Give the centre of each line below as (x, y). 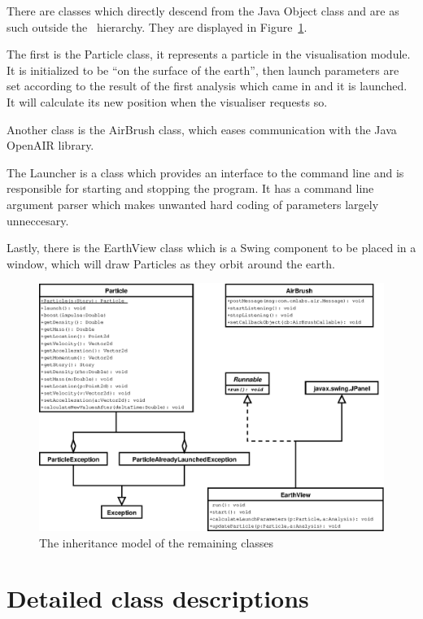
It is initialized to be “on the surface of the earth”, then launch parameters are (203, 70)
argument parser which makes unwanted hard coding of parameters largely (193, 204)
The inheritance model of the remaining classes (157, 542)
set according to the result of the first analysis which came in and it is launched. (207, 86)
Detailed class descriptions (158, 598)
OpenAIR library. (50, 145)
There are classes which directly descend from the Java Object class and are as (203, 11)
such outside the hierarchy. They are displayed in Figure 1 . (157, 26)
